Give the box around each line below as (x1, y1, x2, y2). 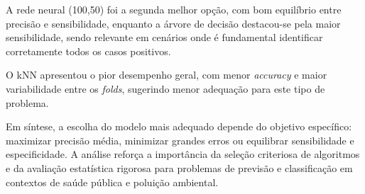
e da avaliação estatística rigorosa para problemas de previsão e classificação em (6, 160, 353, 175)
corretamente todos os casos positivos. (6, 43, 171, 58)
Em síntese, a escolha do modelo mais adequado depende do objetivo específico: (6, 119, 352, 134)
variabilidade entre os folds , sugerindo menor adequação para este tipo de (6, 81, 325, 96)
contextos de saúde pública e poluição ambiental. (6, 174, 219, 189)
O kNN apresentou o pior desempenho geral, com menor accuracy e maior (6, 67, 327, 82)
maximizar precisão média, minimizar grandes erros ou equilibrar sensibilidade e (6, 132, 354, 147)
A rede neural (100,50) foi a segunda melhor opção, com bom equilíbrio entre (6, 2, 342, 16)
